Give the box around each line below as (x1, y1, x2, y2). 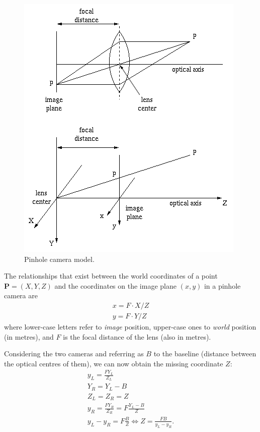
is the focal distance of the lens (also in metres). (63, 331, 211, 342)
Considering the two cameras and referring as (4, 348, 144, 359)
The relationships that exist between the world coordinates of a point (4, 271, 218, 281)
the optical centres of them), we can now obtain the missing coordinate (4, 358, 223, 368)
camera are (4, 290, 38, 301)
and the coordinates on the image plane (54, 280, 177, 291)
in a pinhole (204, 280, 241, 291)
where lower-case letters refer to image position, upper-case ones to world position (4, 321, 256, 332)
